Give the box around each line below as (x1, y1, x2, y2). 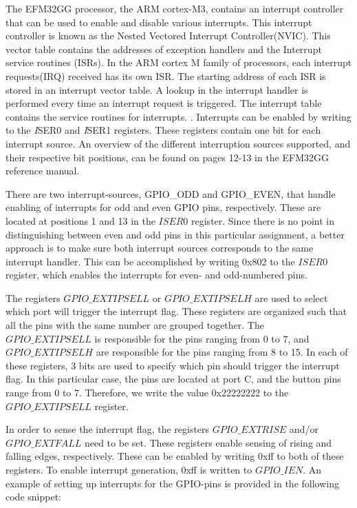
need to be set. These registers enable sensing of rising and (84, 435, 332, 449)
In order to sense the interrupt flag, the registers (6, 422, 210, 436)
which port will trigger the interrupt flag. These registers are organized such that (6, 304, 347, 318)
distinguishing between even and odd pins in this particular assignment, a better (6, 227, 345, 241)
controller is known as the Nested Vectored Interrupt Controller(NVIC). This (6, 28, 331, 43)
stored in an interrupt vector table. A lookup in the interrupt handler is (6, 82, 308, 96)
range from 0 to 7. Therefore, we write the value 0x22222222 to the (6, 385, 289, 400)
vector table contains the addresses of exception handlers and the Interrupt (6, 41, 322, 56)
